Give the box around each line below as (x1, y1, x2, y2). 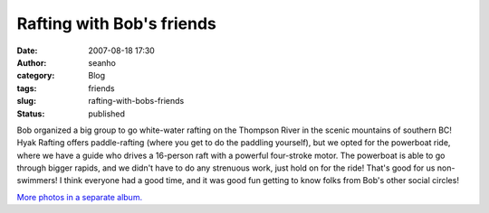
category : (16, 70, 55, 81)
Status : (16, 108, 45, 119)
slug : (16, 96, 36, 106)
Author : (16, 57, 47, 68)
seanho (88, 57, 117, 68)
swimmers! (16, 175, 58, 186)
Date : (16, 45, 38, 56)
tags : (16, 82, 37, 94)
